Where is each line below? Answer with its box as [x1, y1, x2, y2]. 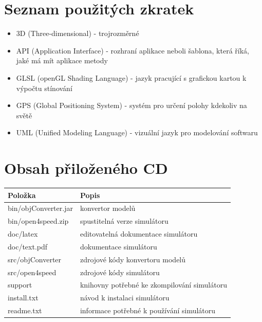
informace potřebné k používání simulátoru [80, 305, 216, 316]
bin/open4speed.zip [8, 216, 69, 226]
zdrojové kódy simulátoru [80, 266, 160, 277]
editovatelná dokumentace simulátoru [80, 228, 198, 239]
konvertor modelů [80, 203, 136, 213]
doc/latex [8, 228, 38, 239]
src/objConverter [8, 254, 62, 264]
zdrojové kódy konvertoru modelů [80, 254, 186, 264]
